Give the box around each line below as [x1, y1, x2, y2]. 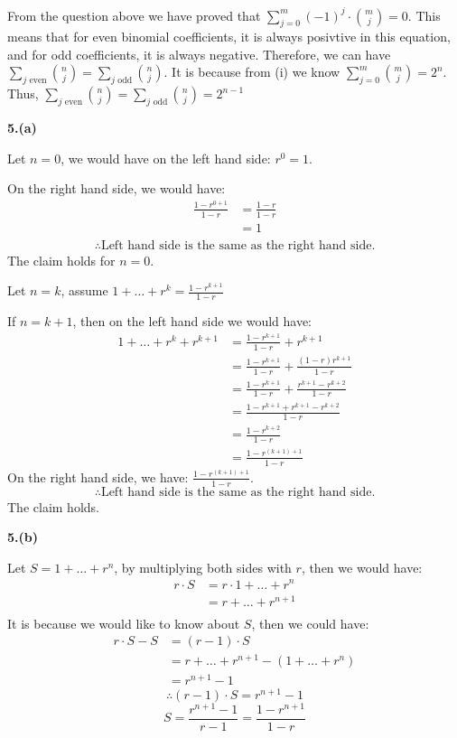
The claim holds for [7, 250, 116, 269]
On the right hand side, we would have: [7, 179, 226, 198]
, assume [61, 281, 108, 300]
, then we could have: [251, 613, 369, 632]
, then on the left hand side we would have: [72, 312, 312, 331]
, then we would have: [301, 557, 423, 576]
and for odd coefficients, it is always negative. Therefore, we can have [7, 44, 391, 63]
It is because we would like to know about [7, 613, 240, 632]
